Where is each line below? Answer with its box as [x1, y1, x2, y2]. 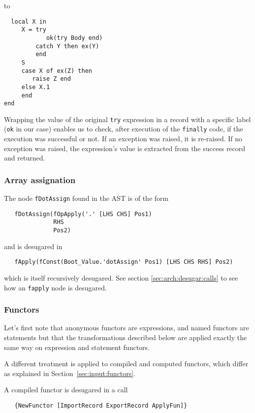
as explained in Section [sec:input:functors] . [4, 368, 136, 378]
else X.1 [21, 83, 50, 91]
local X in [11, 18, 46, 25]
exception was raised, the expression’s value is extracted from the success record [4, 143, 246, 153]
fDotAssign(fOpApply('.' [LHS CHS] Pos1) [14, 210, 152, 218]
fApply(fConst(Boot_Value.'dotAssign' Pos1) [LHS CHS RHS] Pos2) [14, 258, 233, 266]
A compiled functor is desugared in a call [4, 384, 128, 395]
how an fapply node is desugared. [4, 282, 107, 292]
